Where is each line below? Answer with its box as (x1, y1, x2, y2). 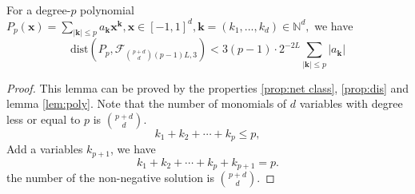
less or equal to (6, 110, 81, 127)
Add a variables (6, 141, 83, 157)
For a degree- (6, 2, 71, 18)
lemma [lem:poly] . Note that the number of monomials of (6, 95, 287, 112)
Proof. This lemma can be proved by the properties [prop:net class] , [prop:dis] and (6, 79, 409, 96)
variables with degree (299, 95, 403, 112)
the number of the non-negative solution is (6, 169, 214, 186)
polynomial (80, 2, 134, 18)
